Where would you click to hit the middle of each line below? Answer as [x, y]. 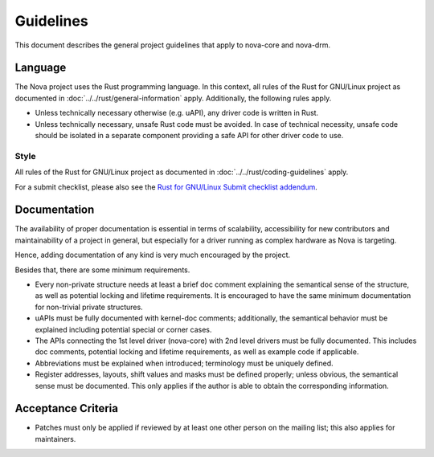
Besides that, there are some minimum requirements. [102, 270]
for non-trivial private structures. [89, 307]
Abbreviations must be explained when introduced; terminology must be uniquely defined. [184, 363]
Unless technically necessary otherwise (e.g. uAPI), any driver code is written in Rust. [177, 113]
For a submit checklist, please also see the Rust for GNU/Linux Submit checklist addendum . [166, 187]
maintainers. [55, 439]
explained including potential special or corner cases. [123, 329]
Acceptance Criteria [66, 408]
